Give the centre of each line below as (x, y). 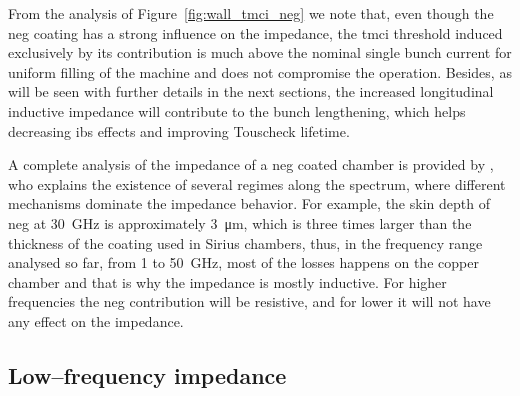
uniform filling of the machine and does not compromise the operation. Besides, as (260, 71)
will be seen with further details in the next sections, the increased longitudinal (251, 91)
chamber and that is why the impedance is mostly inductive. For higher (227, 281)
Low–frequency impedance (147, 374)
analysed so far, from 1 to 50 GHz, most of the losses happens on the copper (243, 262)
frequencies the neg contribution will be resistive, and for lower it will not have (249, 301)
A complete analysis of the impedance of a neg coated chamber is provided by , (251, 164)
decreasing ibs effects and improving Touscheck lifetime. (179, 130)
